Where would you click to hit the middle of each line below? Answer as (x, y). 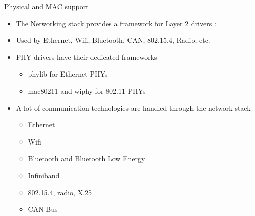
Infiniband (44, 175)
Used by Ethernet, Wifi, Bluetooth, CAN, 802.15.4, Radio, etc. (113, 40)
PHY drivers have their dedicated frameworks (86, 57)
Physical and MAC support (46, 6)
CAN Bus (43, 209)
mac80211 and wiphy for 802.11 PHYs (87, 90)
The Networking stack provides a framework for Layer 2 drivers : (116, 23)
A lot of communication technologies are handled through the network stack (133, 107)
